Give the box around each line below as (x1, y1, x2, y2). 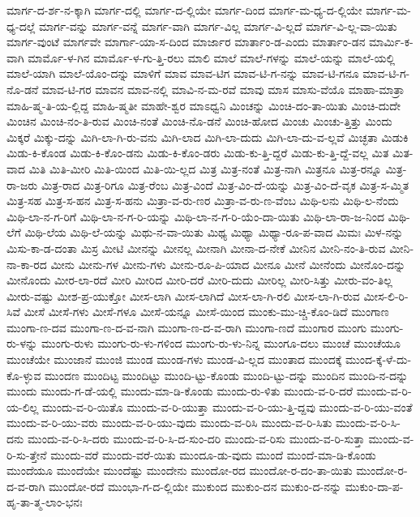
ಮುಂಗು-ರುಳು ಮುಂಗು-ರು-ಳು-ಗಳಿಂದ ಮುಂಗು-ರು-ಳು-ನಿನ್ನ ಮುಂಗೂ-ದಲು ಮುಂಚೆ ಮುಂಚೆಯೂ (41, 335, 401, 352)
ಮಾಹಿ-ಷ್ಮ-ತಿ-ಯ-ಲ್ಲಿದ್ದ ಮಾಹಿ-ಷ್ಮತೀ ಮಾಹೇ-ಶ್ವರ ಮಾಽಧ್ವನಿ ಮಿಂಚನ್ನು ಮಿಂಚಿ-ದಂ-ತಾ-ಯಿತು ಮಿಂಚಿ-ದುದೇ (6, 96, 401, 113)
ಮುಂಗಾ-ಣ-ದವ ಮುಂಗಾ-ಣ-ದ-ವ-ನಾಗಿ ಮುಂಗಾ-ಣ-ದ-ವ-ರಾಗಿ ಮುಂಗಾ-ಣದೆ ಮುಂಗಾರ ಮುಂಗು (6, 318, 367, 335)
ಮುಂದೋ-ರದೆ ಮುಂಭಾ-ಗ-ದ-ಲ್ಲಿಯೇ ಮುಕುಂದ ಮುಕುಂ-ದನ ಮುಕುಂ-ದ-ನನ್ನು (49, 477, 342, 494)
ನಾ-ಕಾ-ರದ (6, 255, 47, 272)
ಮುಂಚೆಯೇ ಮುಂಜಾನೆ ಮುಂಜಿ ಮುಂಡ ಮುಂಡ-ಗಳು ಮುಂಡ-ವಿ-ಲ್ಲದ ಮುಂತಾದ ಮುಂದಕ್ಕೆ (6, 351, 342, 368)
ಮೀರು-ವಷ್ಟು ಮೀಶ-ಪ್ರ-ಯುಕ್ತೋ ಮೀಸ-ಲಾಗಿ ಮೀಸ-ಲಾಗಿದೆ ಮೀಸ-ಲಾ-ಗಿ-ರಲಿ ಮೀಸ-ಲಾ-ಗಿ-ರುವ (6, 287, 360, 304)
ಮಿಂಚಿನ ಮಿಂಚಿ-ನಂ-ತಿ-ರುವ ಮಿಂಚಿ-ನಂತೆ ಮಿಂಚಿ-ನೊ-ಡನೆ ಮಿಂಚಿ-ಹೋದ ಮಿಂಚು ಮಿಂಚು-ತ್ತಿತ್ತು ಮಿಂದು (6, 113, 392, 130)
